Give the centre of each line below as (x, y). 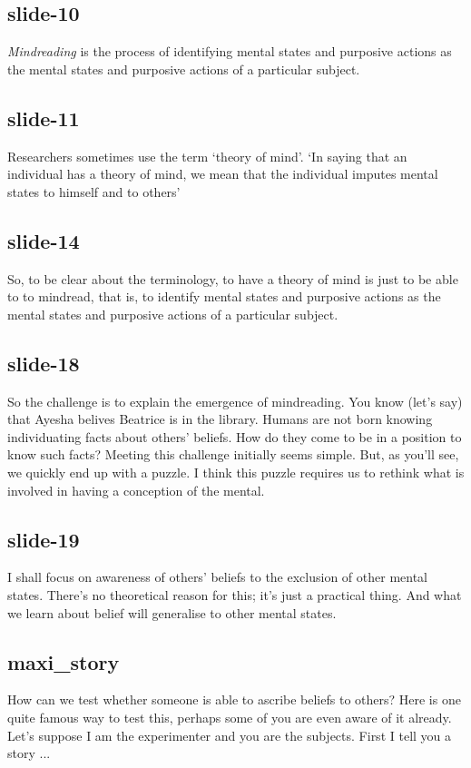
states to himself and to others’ (94, 191)
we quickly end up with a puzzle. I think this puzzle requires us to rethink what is (236, 472)
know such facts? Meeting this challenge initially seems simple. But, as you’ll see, (233, 454)
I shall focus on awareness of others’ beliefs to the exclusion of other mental (218, 577)
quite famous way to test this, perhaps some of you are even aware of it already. (230, 717)
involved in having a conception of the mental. (136, 490)
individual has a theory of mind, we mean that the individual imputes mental (223, 174)
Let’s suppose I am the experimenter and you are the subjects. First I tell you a (230, 735)
